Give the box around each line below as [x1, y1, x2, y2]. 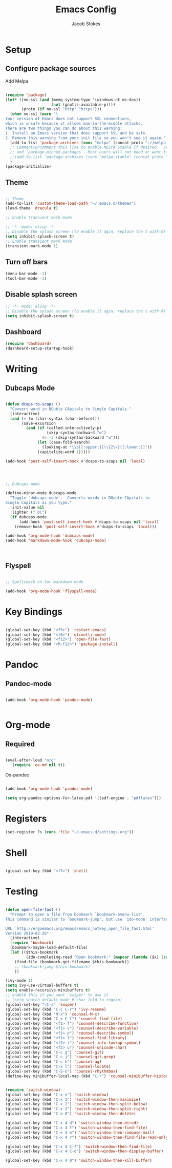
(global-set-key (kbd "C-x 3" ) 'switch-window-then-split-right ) [5, 1106, 147, 1112]
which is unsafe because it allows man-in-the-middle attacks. [5, 121, 143, 126]
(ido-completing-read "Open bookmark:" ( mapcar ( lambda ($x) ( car [26, 955, 170, 960]
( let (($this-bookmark [10, 950, 58, 955]
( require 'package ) [5, 92, 47, 98]
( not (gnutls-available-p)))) [51, 102, 116, 107]
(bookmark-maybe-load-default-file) [10, 945, 88, 950]
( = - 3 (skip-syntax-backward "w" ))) [41, 435, 120, 440]
